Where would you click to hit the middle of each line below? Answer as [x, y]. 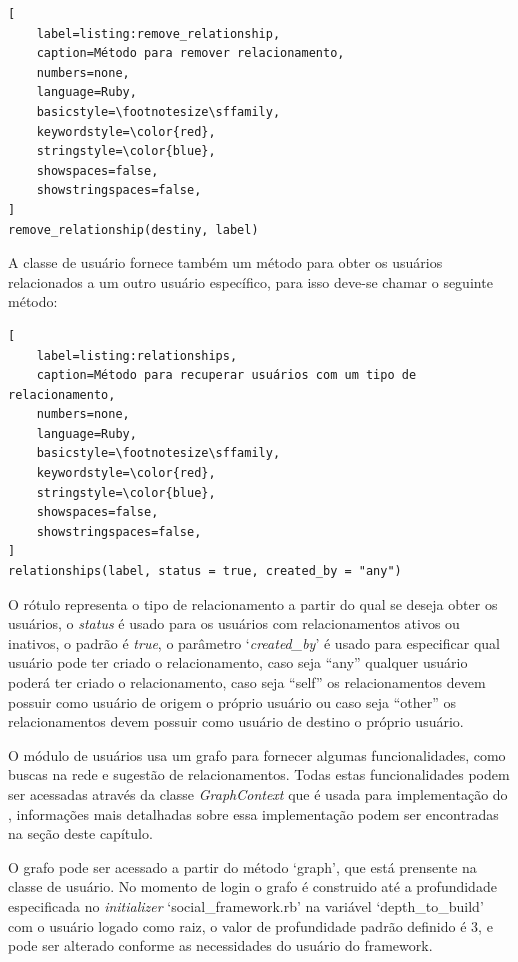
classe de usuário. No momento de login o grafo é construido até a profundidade [252, 886]
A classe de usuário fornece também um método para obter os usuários [225, 262]
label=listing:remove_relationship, [158, 33]
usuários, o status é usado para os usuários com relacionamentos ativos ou [234, 623]
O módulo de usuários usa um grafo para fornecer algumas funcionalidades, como [257, 754]
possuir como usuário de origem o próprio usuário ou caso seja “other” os [232, 701]
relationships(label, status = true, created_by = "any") [205, 571]
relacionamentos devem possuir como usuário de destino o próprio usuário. [236, 721]
